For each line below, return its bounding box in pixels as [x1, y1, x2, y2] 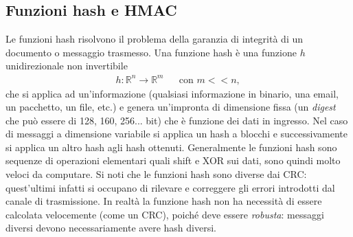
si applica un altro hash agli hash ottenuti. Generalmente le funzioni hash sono [5, 139, 337, 154]
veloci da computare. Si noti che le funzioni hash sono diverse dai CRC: [5, 167, 307, 181]
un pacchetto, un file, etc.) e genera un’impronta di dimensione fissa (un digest [5, 100, 336, 114]
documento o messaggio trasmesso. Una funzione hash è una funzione [5, 45, 297, 59]
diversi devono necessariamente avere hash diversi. [5, 221, 216, 235]
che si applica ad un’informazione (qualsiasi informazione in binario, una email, [5, 86, 339, 100]
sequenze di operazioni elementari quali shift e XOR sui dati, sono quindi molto [5, 153, 341, 168]
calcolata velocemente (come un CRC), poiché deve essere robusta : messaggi [5, 207, 324, 221]
